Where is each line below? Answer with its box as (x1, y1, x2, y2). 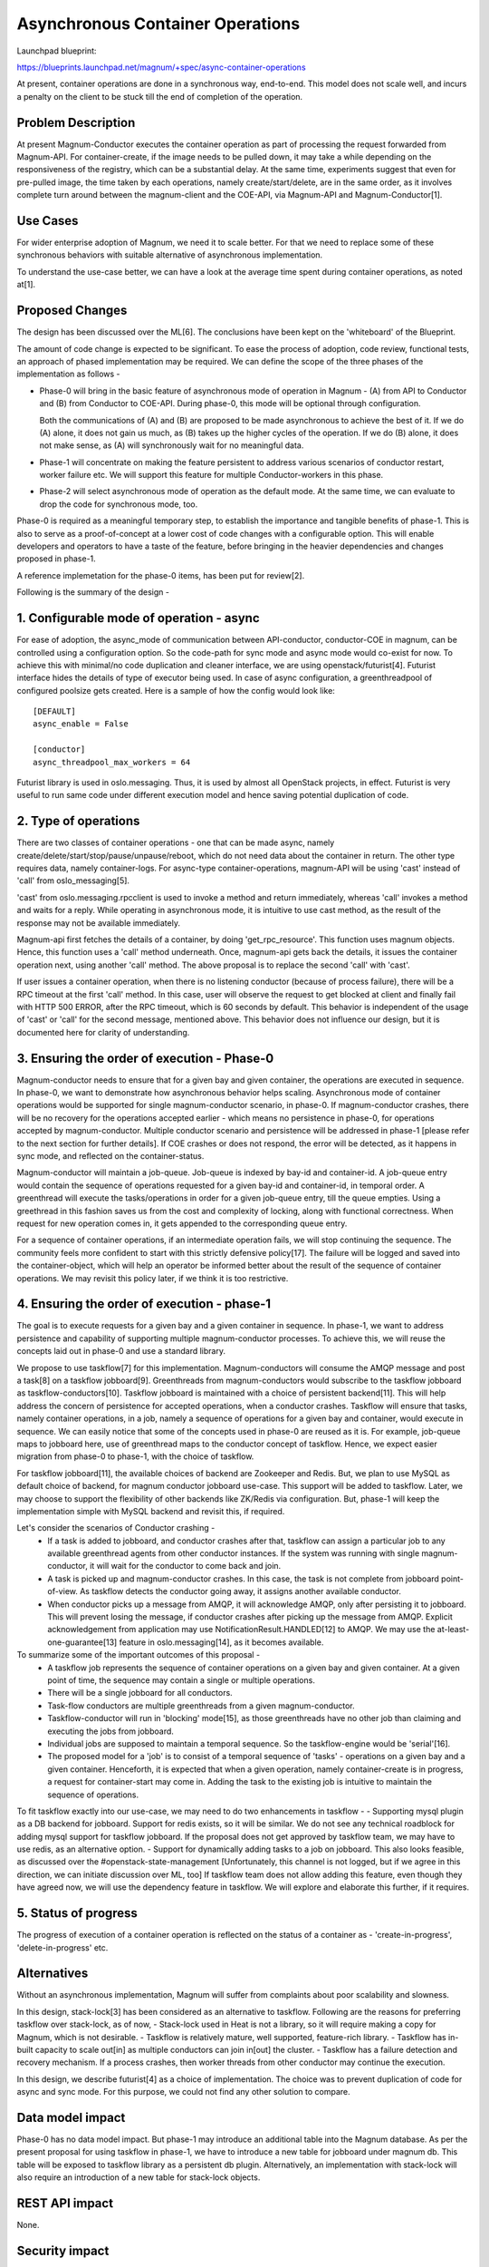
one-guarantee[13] (47, 1637, 118, 1648)
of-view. (47, 1586, 79, 1597)
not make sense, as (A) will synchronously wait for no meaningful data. (39, 440, 304, 451)
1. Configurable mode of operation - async (16, 610, 260, 626)
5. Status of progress (16, 1905, 138, 1922)
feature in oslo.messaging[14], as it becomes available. (119, 1637, 324, 1648)
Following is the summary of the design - (16, 587, 169, 598)
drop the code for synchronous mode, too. (39, 499, 198, 510)
